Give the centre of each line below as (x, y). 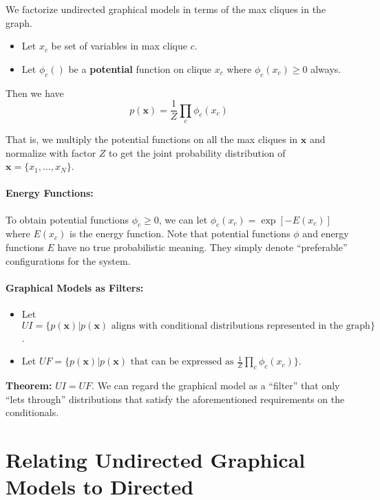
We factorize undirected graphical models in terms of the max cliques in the (166, 9)
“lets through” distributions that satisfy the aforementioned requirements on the (175, 399)
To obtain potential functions (67, 219)
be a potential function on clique (140, 68)
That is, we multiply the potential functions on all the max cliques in (152, 139)
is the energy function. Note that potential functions (180, 233)
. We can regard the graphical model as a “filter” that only (216, 385)
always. (326, 68)
